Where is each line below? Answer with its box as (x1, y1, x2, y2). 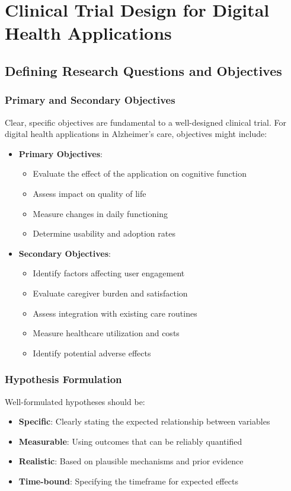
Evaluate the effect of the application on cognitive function (33, 167, 247, 180)
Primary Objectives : (18, 147, 103, 160)
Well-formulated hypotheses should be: (5, 395, 145, 407)
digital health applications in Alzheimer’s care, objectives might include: (5, 127, 267, 140)
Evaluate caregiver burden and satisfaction (33, 286, 188, 299)
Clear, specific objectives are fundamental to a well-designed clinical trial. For (5, 116, 287, 128)
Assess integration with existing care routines (33, 307, 197, 319)
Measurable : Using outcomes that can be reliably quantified (18, 435, 242, 447)
